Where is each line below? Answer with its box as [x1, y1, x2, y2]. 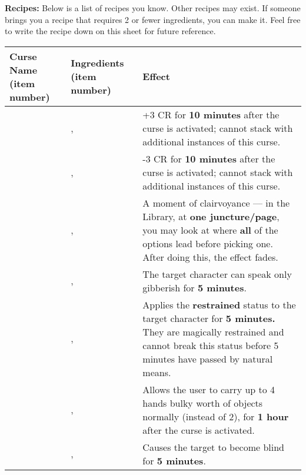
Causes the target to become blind [142, 440, 284, 454]
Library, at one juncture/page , [142, 209, 280, 223]
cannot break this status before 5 [142, 338, 279, 352]
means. [142, 365, 171, 379]
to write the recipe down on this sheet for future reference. [5, 25, 216, 37]
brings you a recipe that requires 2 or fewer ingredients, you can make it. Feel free [5, 13, 301, 25]
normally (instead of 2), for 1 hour [142, 409, 289, 423]
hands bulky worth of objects [142, 396, 263, 410]
